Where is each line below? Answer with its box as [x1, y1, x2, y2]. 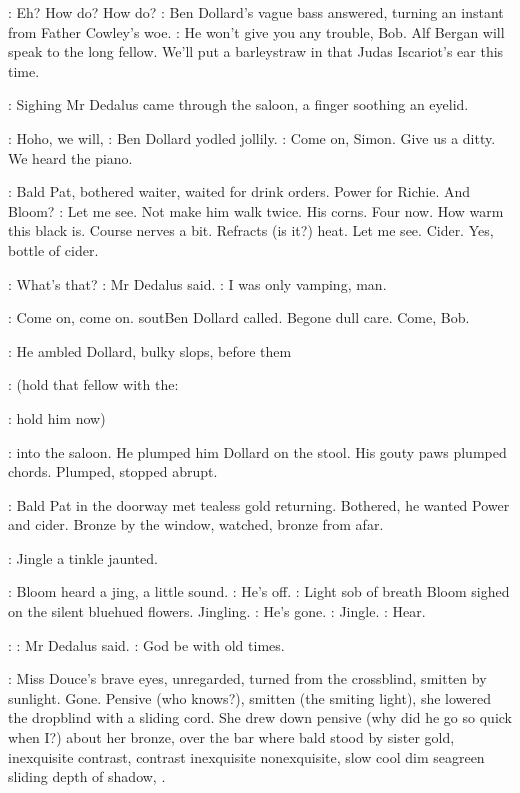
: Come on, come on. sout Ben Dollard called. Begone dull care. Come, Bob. [8, 307, 470, 328]
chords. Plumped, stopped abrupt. [8, 461, 218, 482]
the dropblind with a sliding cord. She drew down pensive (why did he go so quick [8, 707, 512, 728]
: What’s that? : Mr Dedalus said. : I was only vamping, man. [8, 273, 387, 294]
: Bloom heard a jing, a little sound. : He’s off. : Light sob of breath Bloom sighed [8, 581, 510, 602]
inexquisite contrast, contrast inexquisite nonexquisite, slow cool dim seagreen [8, 746, 485, 767]
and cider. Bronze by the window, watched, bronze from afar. [8, 514, 384, 535]
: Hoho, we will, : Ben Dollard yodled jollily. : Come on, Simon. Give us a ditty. [8, 127, 496, 148]
